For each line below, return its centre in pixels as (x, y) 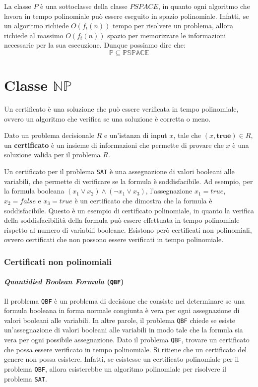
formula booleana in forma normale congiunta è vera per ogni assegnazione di (122, 310)
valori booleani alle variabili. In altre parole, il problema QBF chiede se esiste (120, 320)
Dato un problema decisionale (49, 135)
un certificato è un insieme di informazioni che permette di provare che (114, 145)
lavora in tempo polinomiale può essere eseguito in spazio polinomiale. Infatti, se (127, 16)
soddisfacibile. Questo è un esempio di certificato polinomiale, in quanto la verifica (129, 210)
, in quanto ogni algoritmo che (204, 6)
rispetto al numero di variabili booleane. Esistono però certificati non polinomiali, (128, 229)
